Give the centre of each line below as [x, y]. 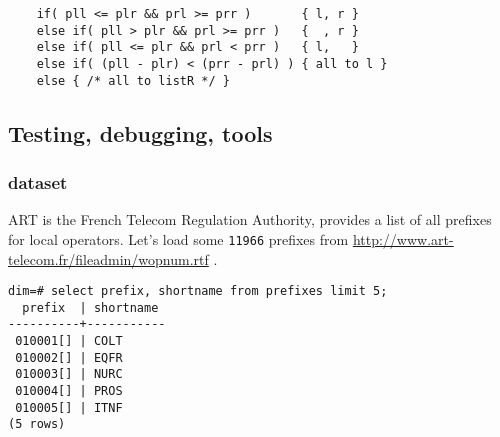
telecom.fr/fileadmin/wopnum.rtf [108, 258]
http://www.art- [403, 238]
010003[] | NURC [69, 374]
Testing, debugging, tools [140, 132]
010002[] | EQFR [69, 357]
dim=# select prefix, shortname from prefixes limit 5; [198, 291]
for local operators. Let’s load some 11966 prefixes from [178, 238]
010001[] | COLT [69, 341]
